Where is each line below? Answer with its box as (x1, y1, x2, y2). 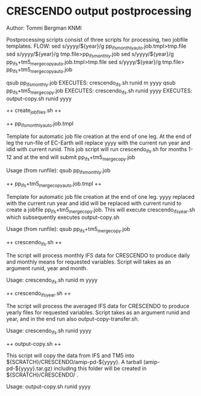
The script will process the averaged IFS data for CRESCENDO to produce (6, 302, 190, 310)
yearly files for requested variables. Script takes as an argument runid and (6, 309, 190, 316)
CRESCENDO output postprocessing (6, 4, 192, 18)
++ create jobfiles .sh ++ (6, 106, 62, 115)
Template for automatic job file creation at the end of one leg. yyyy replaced (6, 193, 195, 200)
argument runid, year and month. (6, 264, 88, 271)
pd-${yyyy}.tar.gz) (6, 365, 53, 372)
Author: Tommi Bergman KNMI (6, 24, 82, 31)
